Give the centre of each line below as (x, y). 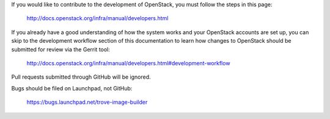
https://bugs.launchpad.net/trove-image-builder (87, 102)
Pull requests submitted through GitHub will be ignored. (81, 77)
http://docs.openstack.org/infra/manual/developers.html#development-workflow (128, 63)
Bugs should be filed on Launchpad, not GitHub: (72, 88)
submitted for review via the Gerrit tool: (61, 49)
